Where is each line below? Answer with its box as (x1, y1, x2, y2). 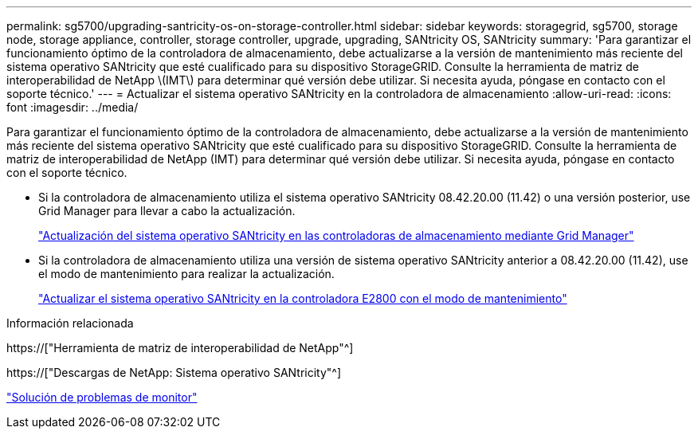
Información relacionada (6, 316, 134, 330)
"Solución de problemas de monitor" (6, 390, 198, 404)
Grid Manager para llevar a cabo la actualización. (38, 204, 296, 217)
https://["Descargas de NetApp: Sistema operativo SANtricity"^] (6, 366, 342, 379)
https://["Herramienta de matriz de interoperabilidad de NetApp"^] (6, 341, 354, 355)
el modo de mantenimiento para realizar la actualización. (38, 267, 335, 280)
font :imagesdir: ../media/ (6, 100, 139, 114)
